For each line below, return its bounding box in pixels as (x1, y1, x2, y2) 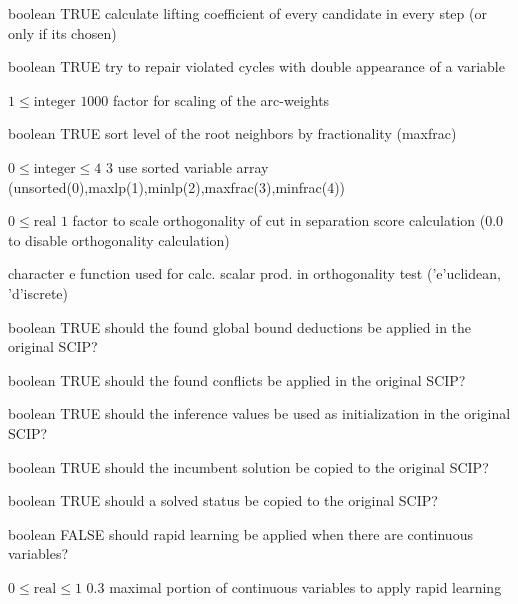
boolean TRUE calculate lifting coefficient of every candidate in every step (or (8, 3, 487, 23)
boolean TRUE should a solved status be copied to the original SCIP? (8, 490, 438, 511)
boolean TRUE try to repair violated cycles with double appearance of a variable (8, 56, 505, 77)
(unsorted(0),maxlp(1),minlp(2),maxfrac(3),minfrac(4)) (8, 176, 346, 197)
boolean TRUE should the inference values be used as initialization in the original (8, 403, 511, 424)
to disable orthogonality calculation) (8, 229, 230, 250)
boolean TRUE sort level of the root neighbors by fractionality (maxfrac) (8, 123, 457, 144)
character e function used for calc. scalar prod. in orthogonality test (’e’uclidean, (8, 263, 501, 284)
